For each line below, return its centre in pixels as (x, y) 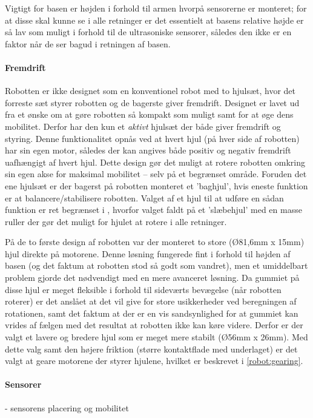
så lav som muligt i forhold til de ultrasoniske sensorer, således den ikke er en (148, 32)
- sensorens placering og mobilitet (67, 407)
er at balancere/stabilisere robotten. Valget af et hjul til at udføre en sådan (144, 197)
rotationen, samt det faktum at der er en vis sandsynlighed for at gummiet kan (152, 313)
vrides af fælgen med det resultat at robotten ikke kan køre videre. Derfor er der (154, 325)
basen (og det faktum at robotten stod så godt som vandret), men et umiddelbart (156, 265)
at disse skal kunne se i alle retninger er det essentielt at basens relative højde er (154, 20)
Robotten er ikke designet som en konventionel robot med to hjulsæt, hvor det (150, 91)
